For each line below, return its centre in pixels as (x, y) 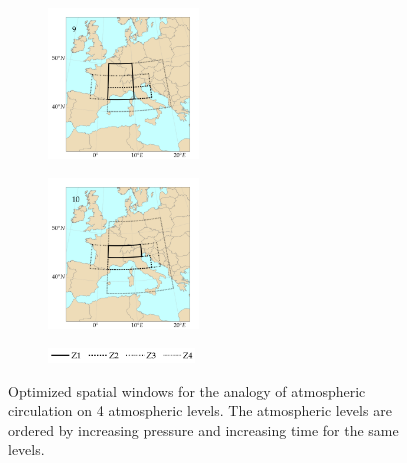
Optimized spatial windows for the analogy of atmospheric (187, 390)
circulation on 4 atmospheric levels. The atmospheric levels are (200, 410)
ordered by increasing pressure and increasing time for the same (203, 429)
